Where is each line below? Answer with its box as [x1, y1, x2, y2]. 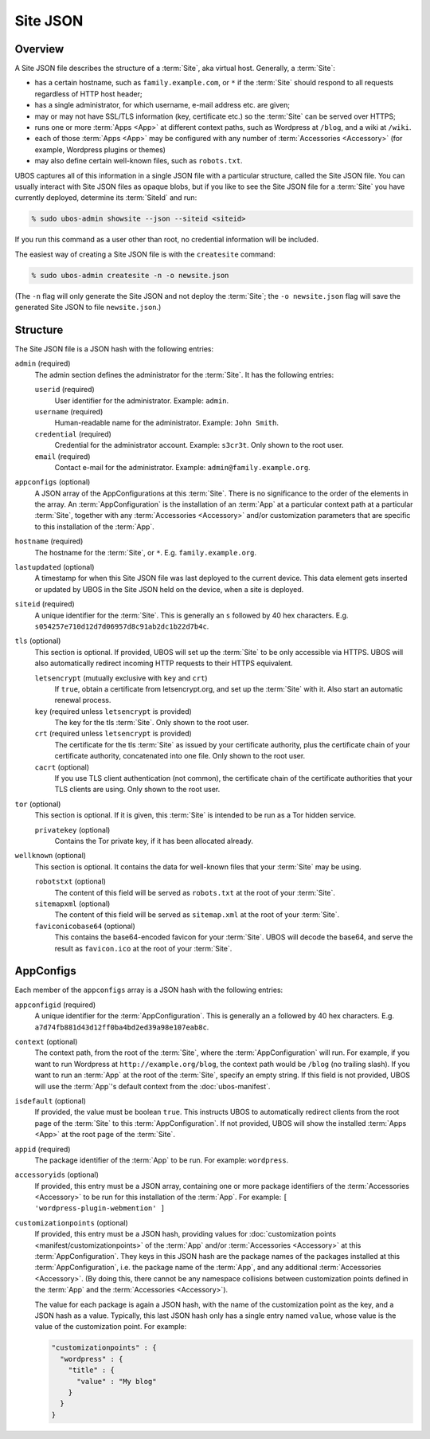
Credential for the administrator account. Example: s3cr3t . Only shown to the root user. [54, 441, 344, 450]
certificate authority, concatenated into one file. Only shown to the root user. [54, 751, 306, 761]
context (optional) [14, 1037, 78, 1046]
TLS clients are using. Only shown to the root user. [54, 785, 221, 794]
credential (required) [34, 429, 111, 438]
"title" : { [68, 1366, 115, 1374]
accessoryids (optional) [14, 1170, 100, 1179]
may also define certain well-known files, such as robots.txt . [34, 156, 243, 166]
